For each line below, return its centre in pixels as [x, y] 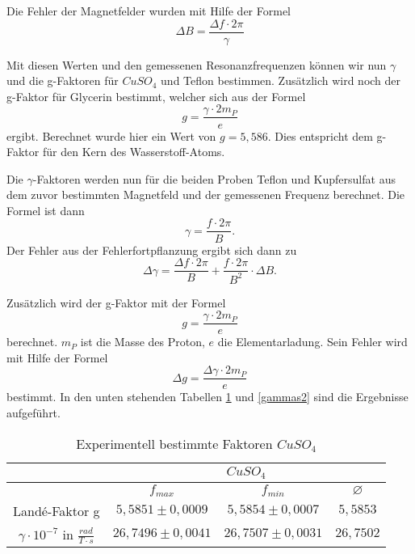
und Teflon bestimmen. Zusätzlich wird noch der [281, 80]
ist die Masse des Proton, [143, 342]
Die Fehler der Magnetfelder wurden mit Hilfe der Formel [149, 11]
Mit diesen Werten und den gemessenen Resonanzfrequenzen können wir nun [197, 64]
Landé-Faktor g [57, 510]
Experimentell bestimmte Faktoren [174, 443]
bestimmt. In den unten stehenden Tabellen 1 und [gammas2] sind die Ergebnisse [207, 397]
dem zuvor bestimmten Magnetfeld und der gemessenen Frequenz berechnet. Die [206, 195]
